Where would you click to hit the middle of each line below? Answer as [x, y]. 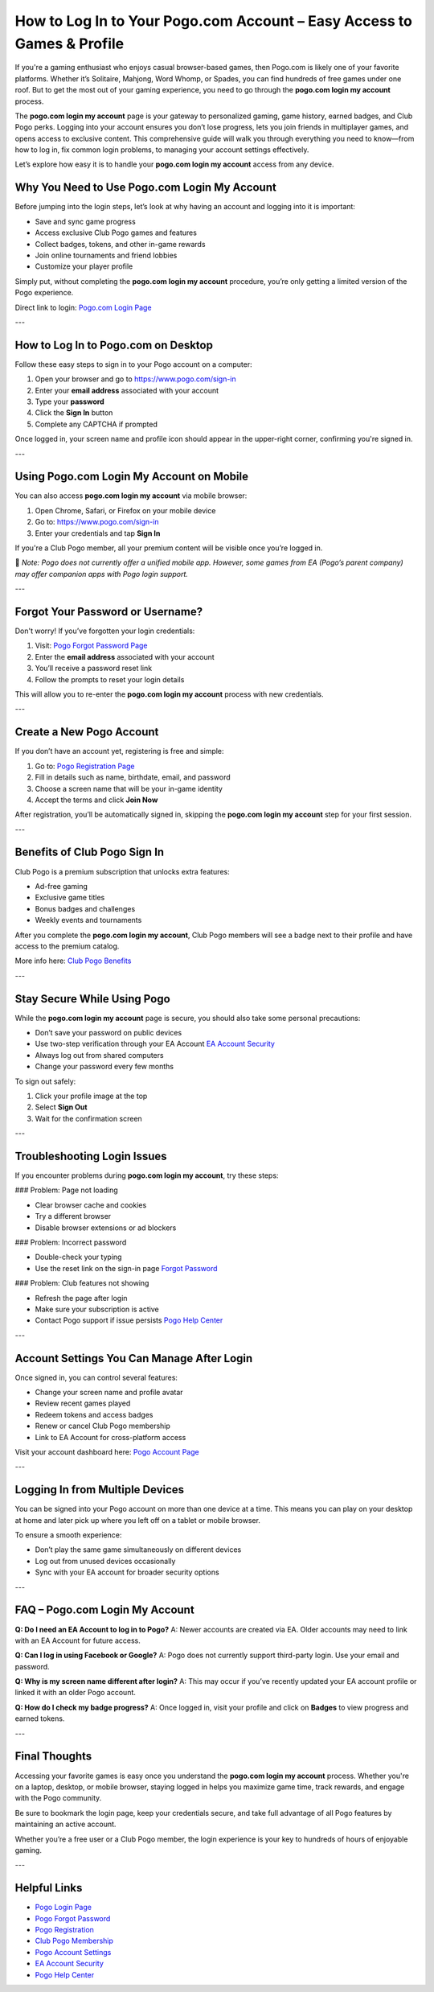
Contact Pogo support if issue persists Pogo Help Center [129, 1320]
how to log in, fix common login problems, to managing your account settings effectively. [162, 150]
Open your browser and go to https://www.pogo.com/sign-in [135, 379]
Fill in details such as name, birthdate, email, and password [133, 777]
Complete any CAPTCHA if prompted [96, 424]
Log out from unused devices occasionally [105, 1561]
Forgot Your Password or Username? [109, 611]
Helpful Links [49, 1888]
